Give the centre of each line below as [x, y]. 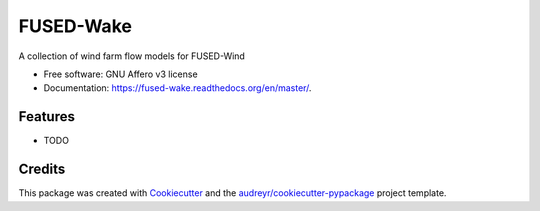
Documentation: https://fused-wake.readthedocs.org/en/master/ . [177, 88]
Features [46, 116]
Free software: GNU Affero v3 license [121, 74]
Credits [42, 169]
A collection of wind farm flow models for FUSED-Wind [131, 56]
